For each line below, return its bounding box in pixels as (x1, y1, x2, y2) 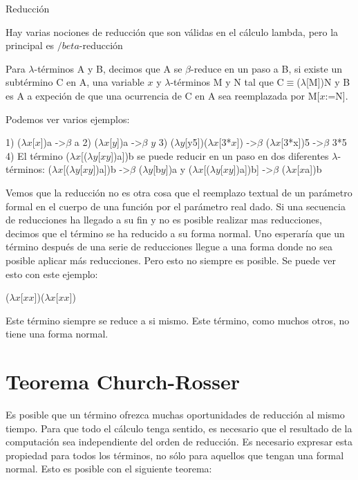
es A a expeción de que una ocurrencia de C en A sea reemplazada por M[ (6, 88, 320, 102)
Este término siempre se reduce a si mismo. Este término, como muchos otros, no (6, 313, 350, 327)
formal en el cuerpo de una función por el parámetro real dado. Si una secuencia (6, 199, 346, 213)
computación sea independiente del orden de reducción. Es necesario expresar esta (6, 434, 353, 449)
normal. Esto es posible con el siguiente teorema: (6, 461, 212, 476)
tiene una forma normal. (6, 326, 109, 341)
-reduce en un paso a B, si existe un (190, 61, 342, 75)
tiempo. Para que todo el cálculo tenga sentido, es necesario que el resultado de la (6, 421, 352, 435)
